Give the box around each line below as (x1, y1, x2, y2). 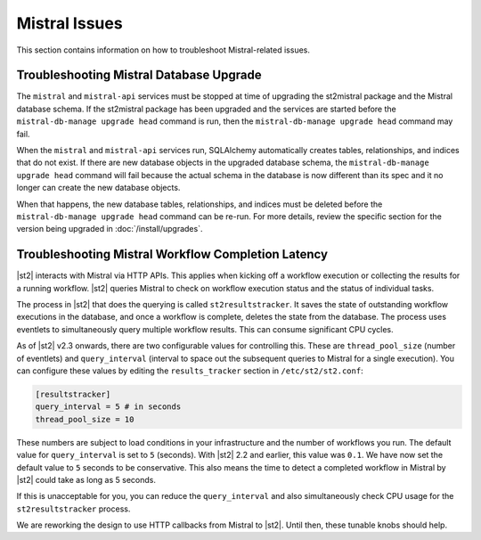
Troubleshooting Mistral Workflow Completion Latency (16, 247, 329, 262)
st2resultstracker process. (16, 503, 131, 514)
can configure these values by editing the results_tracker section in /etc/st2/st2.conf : (16, 365, 364, 376)
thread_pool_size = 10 (35, 414, 135, 424)
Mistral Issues (16, 13, 124, 33)
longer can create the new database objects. (16, 183, 181, 193)
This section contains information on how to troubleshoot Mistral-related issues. (16, 45, 311, 55)
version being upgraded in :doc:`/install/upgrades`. (16, 224, 203, 234)
